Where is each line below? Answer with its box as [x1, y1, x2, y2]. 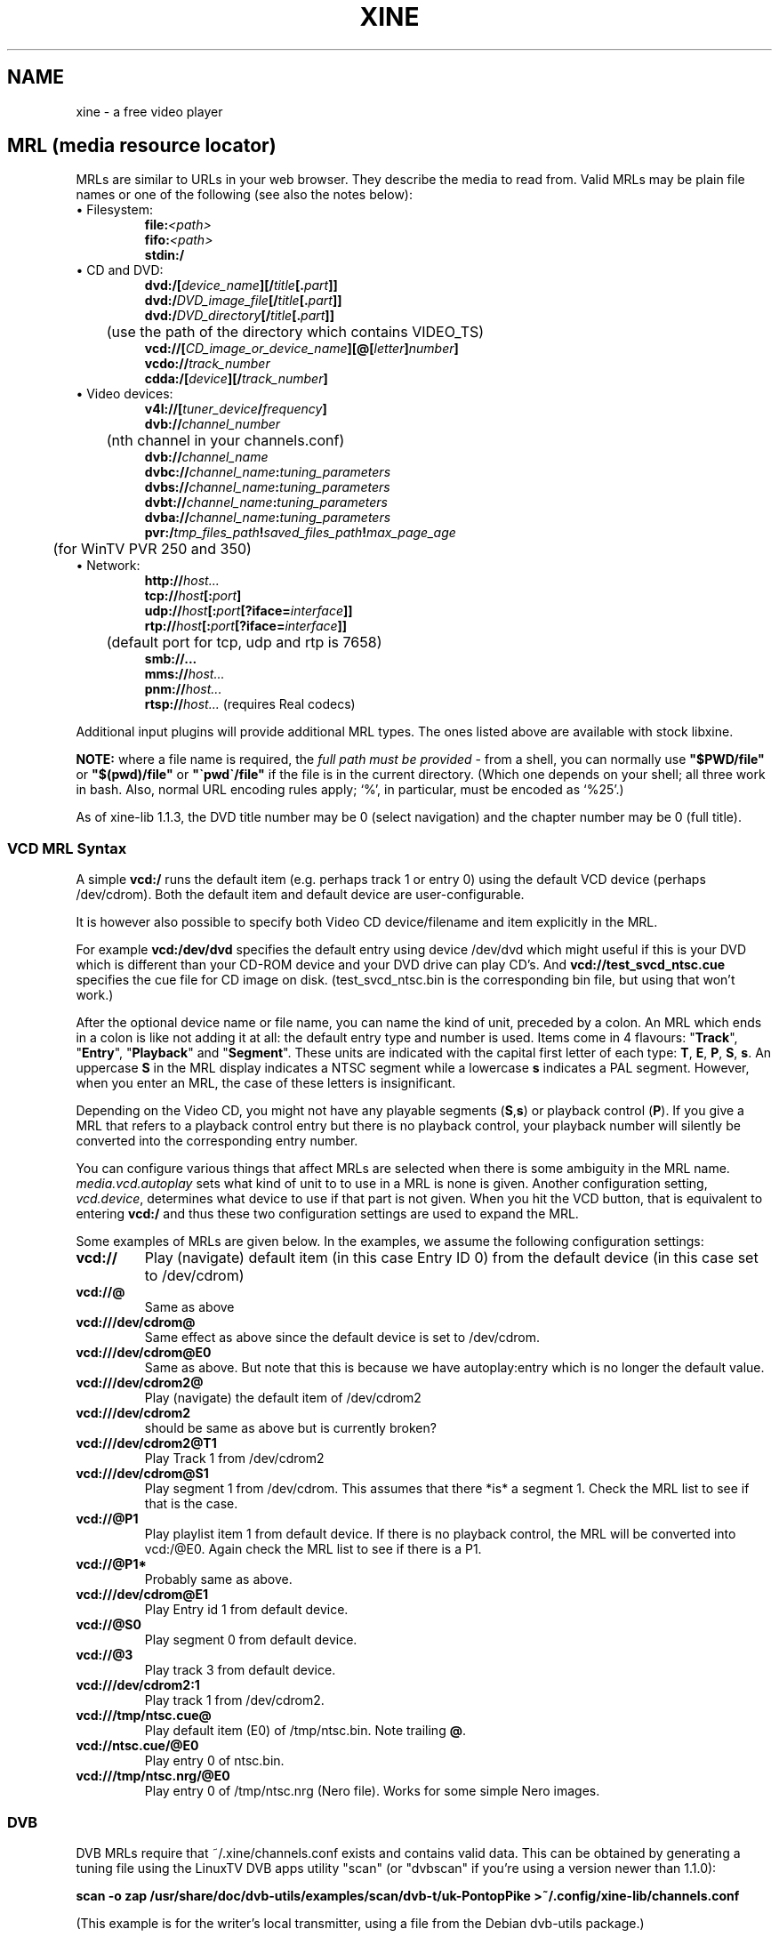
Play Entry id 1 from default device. [144, 1602, 349, 1618]
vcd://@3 [76, 1647, 133, 1663]
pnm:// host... [144, 681, 222, 697]
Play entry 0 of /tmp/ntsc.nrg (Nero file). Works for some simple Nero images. [144, 1783, 600, 1799]
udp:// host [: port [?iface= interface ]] [144, 603, 353, 619]
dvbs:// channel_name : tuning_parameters [144, 479, 390, 495]
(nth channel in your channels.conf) [106, 431, 345, 450]
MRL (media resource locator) [7, 134, 277, 157]
